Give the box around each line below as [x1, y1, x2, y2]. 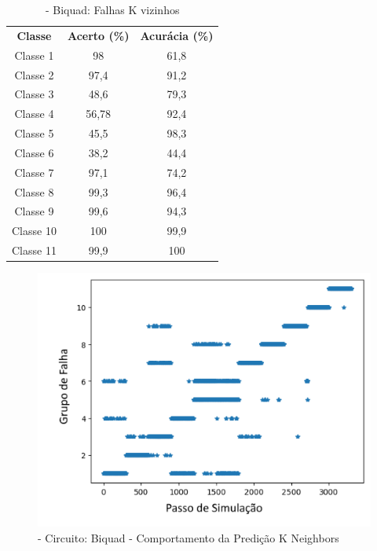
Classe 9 [14, 203, 54, 219]
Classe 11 [12, 242, 57, 259]
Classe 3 [14, 86, 54, 102]
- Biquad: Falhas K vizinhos [45, 2, 180, 17]
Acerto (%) [67, 27, 130, 43]
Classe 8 [14, 183, 54, 200]
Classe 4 [14, 105, 54, 122]
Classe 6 [14, 144, 54, 160]
